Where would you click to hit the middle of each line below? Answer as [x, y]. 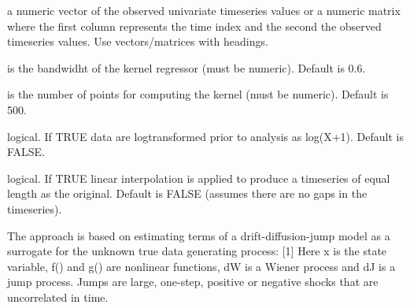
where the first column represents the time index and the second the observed [194, 26]
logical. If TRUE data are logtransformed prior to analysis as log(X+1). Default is [206, 136]
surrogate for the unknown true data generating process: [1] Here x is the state [197, 251]
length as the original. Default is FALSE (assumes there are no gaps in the [187, 193]
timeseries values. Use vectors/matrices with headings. [138, 41]
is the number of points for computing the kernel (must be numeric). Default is [198, 94]
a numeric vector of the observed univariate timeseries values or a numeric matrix [204, 10]
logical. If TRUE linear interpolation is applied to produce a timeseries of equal [199, 178]
